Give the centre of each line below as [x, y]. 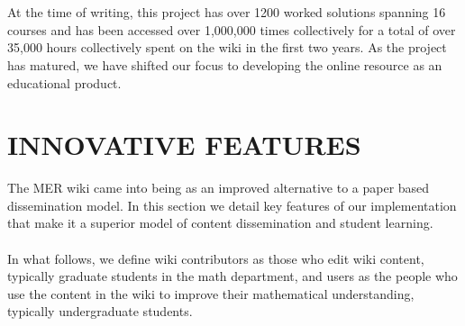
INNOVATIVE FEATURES [184, 145]
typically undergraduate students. [100, 311]
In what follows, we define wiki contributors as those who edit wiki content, [216, 258]
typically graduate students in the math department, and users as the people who [232, 276]
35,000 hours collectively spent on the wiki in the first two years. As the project [227, 47]
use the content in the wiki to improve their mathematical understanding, [211, 293]
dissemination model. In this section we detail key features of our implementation [232, 205]
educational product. [64, 82]
